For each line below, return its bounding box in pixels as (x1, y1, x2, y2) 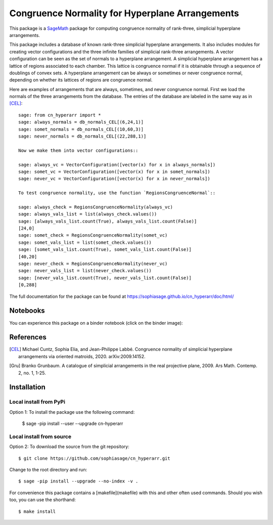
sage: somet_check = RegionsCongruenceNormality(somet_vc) (18, 233, 168, 238)
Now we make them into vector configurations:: (18, 147, 139, 153)
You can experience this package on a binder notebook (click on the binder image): (9, 320, 183, 326)
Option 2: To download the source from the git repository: (9, 444, 129, 450)
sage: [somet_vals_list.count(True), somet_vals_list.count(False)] (18, 247, 192, 252)
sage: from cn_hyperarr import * (18, 112, 101, 118)
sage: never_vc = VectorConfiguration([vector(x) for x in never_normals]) (18, 176, 210, 182)
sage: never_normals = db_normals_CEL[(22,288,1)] (18, 134, 147, 139)
